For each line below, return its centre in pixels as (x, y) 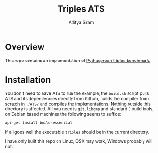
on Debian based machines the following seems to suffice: (63, 114)
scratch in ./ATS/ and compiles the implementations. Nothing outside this (78, 104)
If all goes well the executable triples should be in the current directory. (77, 132)
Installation (28, 80)
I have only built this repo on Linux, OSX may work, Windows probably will (79, 141)
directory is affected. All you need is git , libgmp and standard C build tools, (79, 109)
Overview (25, 47)
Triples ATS (81, 9)
